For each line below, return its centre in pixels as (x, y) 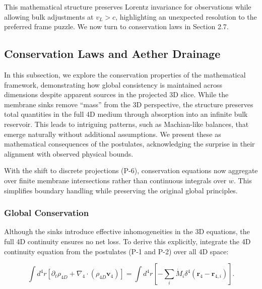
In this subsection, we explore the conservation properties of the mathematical (125, 74)
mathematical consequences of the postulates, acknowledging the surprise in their (129, 144)
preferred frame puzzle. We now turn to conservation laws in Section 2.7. (116, 26)
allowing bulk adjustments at (49, 16)
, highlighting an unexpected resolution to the (186, 16)
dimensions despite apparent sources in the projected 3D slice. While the (116, 94)
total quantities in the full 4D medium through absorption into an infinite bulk (126, 114)
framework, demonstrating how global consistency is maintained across (113, 84)
